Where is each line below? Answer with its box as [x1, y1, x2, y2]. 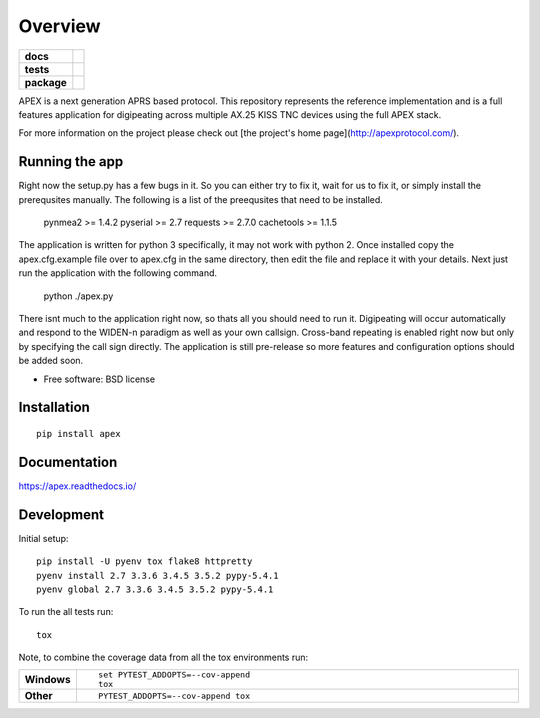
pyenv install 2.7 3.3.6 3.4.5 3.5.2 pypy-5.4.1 [36, 570, 279, 581]
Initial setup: [18, 532, 69, 544]
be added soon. [18, 355, 84, 367]
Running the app [18, 153, 124, 170]
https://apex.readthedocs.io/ [18, 480, 137, 492]
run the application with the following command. [18, 267, 218, 279]
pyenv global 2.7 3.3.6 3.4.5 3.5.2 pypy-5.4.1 [36, 583, 274, 595]
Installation [18, 399, 90, 416]
